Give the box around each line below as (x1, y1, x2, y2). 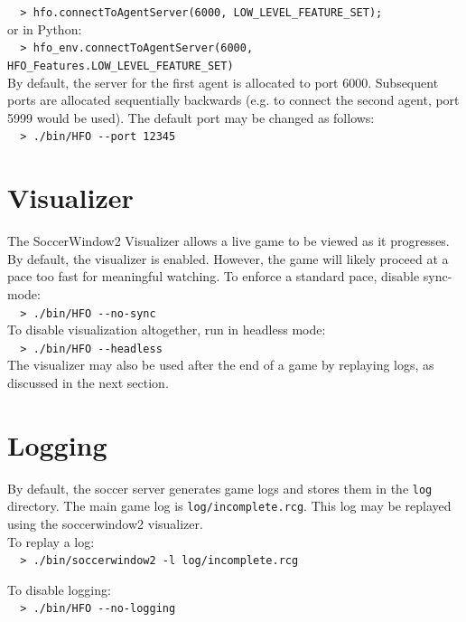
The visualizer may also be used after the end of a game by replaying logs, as (7, 355, 434, 374)
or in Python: (7, 19, 82, 38)
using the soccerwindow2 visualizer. (7, 514, 203, 533)
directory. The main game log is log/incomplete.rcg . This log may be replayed (7, 496, 452, 515)
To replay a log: (7, 532, 95, 551)
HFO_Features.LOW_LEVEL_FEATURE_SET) (7, 59, 234, 72)
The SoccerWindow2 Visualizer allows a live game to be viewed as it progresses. (7, 231, 450, 250)
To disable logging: (7, 580, 111, 598)
